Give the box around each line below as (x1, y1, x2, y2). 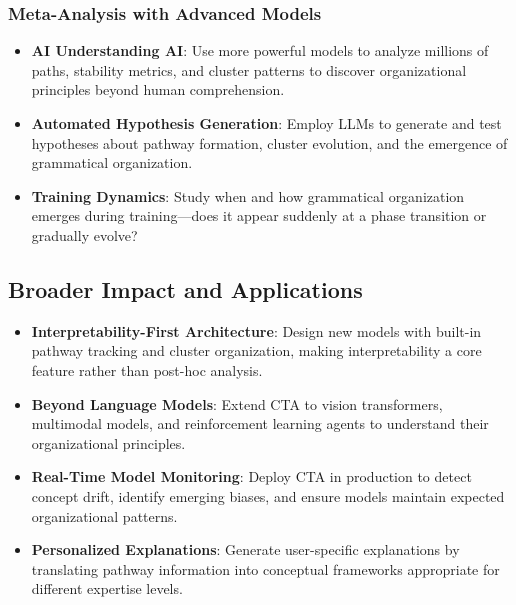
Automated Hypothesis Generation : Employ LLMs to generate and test (31, 113, 502, 133)
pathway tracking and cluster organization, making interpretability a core (31, 340, 482, 361)
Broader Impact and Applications (8, 273, 363, 304)
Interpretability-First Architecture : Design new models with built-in (31, 320, 482, 341)
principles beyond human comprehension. (31, 79, 285, 100)
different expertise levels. (31, 578, 183, 599)
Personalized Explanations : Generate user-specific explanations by (31, 539, 460, 560)
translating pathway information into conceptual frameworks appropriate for (31, 558, 500, 579)
